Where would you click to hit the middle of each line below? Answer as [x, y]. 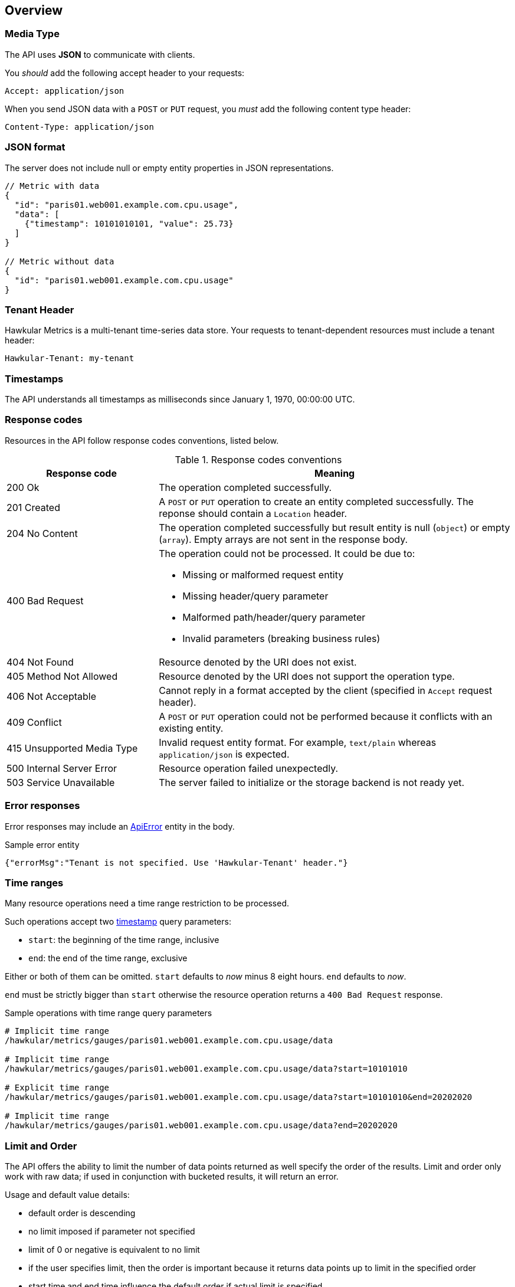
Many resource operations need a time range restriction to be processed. [147, 903]
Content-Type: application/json [79, 127]
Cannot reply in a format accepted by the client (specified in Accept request [326, 690]
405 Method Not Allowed [62, 676]
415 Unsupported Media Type [72, 748]
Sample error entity [42, 844]
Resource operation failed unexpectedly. [249, 768]
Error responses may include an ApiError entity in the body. [120, 826]
